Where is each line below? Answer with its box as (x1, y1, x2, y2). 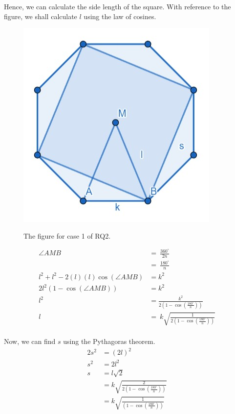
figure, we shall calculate (4, 11, 77, 21)
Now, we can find (4, 336, 56, 346)
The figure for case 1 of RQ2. (23, 230, 111, 241)
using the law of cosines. (84, 11, 156, 21)
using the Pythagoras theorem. (63, 336, 155, 346)
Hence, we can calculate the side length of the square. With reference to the (4, 1, 231, 11)
